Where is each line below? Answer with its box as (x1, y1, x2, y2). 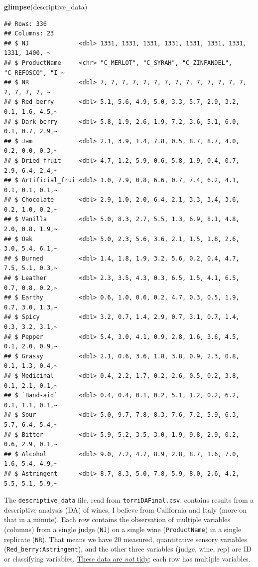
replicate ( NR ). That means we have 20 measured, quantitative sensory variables (4, 534, 247, 544)
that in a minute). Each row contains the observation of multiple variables (4, 514, 230, 525)
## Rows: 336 (4, 20, 47, 27)
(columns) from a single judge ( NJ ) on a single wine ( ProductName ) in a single (4, 524, 242, 534)
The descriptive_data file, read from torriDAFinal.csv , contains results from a (4, 495, 254, 505)
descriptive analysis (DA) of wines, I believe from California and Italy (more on (4, 504, 247, 515)
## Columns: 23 (4, 30, 54, 37)
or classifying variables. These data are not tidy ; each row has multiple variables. (4, 553, 251, 564)
